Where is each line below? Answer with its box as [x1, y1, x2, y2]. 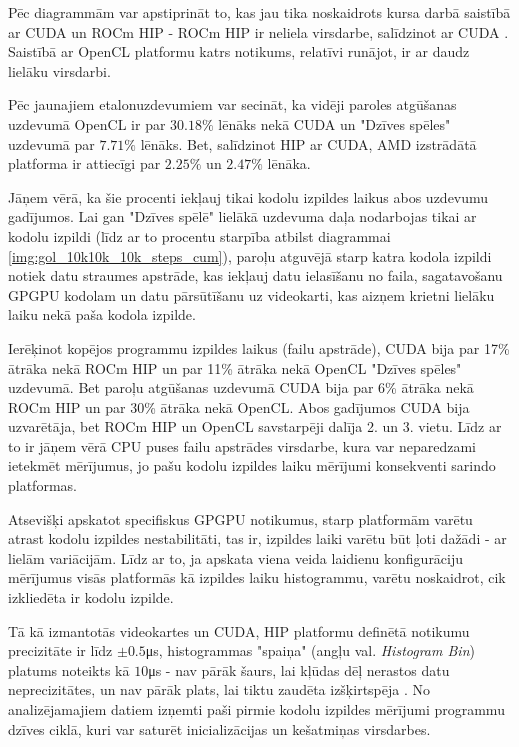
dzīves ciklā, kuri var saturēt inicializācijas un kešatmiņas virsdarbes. [8, 718, 431, 739]
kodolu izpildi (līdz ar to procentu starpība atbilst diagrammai [8, 225, 391, 246]
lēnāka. [267, 153, 311, 174]
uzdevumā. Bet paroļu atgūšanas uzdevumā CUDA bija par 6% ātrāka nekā [8, 377, 474, 398]
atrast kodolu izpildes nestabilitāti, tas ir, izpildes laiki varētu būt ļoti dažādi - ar [8, 528, 507, 549]
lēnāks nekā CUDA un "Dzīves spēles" [218, 113, 451, 134]
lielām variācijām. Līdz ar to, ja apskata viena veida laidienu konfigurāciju [8, 547, 464, 568]
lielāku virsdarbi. [8, 60, 111, 81]
